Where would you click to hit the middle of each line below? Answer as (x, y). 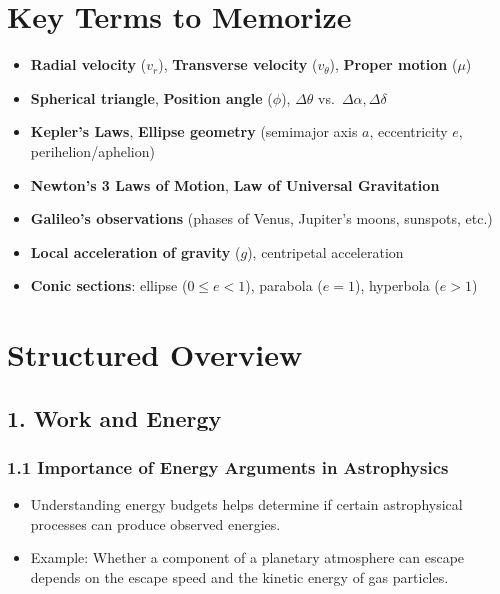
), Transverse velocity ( (238, 64)
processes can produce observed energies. (155, 523)
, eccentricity (408, 131)
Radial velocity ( (88, 64)
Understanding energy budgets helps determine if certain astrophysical (246, 504)
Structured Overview (155, 354)
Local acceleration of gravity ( (135, 251)
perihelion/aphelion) (92, 150)
